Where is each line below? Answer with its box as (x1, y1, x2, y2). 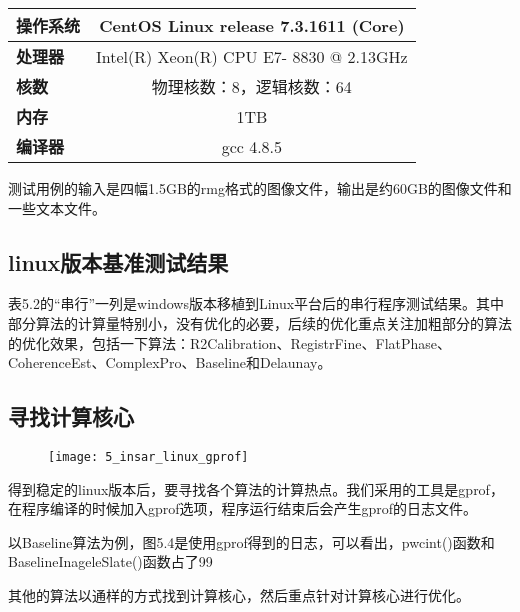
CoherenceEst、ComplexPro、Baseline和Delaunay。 (8, 352, 332, 373)
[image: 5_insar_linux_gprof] (48, 449, 249, 464)
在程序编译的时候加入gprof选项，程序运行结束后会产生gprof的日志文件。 (8, 498, 478, 519)
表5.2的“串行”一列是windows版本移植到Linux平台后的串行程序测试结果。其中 (8, 293, 505, 314)
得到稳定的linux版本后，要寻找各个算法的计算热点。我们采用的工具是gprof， (8, 478, 504, 499)
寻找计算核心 (8, 401, 134, 432)
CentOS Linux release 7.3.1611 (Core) (99, 13, 405, 37)
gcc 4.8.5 (221, 134, 283, 158)
